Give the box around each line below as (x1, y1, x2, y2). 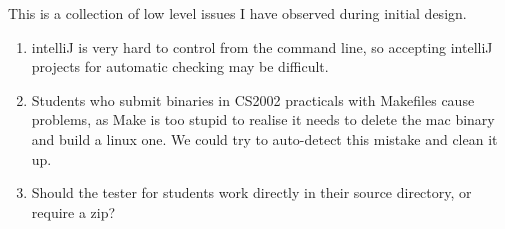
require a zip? (31, 201, 116, 222)
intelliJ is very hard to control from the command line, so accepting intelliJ (31, 36, 493, 57)
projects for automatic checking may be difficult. (31, 56, 329, 77)
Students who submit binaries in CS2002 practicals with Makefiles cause (31, 89, 475, 110)
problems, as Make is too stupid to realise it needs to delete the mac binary (31, 109, 495, 130)
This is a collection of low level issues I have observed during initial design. (8, 3, 467, 23)
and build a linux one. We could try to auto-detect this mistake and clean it (31, 128, 498, 149)
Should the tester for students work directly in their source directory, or (31, 182, 472, 203)
